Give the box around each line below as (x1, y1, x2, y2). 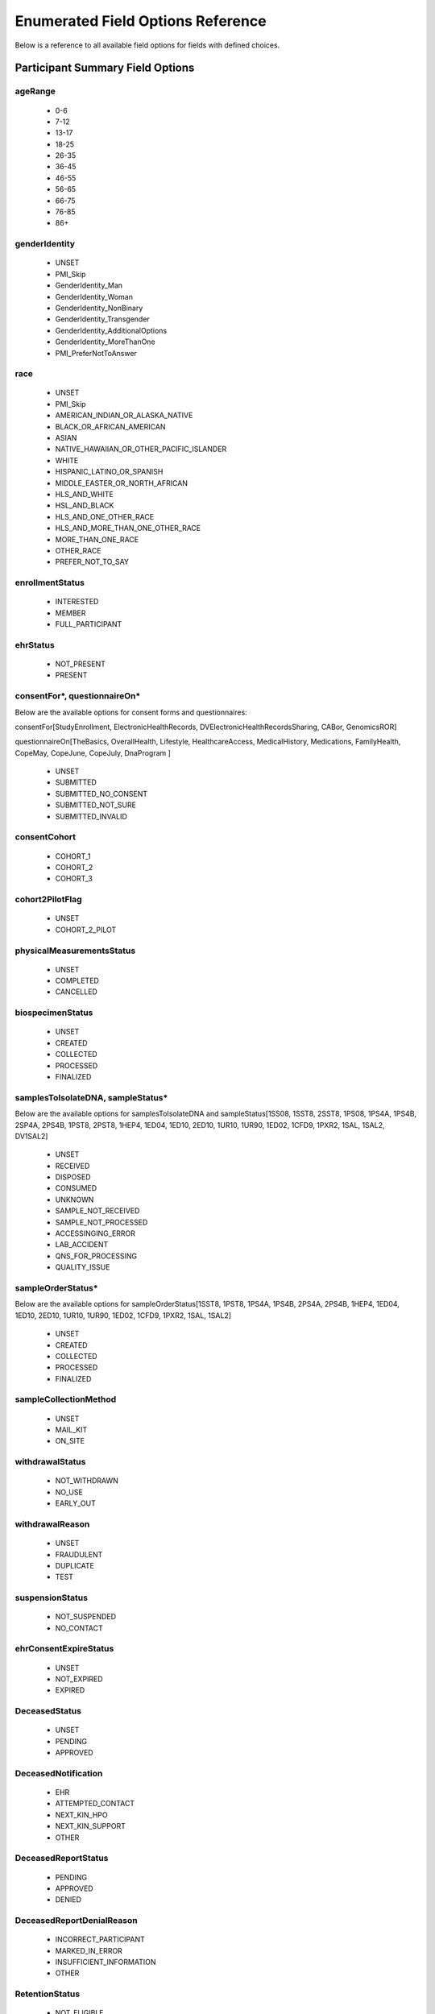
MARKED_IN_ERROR (55, 1946, 122, 1955)
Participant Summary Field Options (14, 61, 195, 75)
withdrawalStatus (14, 1457, 86, 1468)
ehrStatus (14, 639, 56, 650)
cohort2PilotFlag (14, 894, 82, 905)
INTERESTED (55, 597, 99, 607)
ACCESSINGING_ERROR (55, 1229, 136, 1238)
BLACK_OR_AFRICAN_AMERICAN (55, 421, 166, 431)
